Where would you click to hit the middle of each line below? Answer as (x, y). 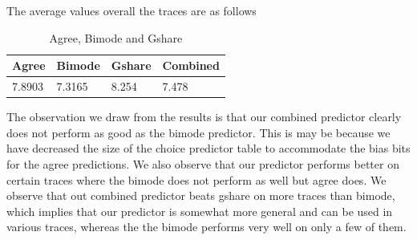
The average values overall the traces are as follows (132, 10)
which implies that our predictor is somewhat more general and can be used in (200, 211)
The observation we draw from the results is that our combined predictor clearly (204, 117)
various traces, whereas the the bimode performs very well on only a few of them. (206, 227)
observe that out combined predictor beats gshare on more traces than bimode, (201, 195)
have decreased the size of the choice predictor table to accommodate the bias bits (208, 148)
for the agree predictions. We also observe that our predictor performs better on (203, 163)
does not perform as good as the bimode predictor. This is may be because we (198, 132)
